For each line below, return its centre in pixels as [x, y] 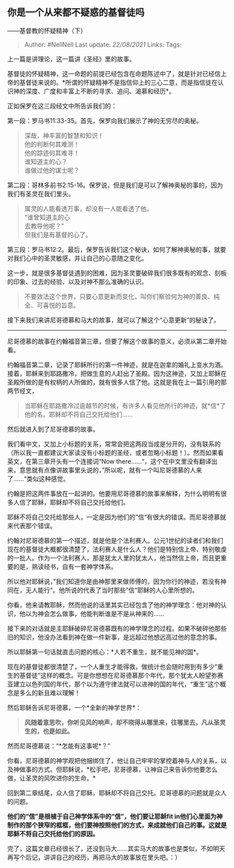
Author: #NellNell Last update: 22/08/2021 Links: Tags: [103, 45]
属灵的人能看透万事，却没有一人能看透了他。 [88, 208]
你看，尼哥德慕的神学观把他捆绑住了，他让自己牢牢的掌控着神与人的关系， [114, 760]
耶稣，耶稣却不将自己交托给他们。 [80, 502]
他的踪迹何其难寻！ [52, 152]
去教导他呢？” [44, 226]
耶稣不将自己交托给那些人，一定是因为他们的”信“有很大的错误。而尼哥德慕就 [117, 516]
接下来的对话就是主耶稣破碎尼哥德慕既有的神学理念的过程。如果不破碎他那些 [117, 628]
